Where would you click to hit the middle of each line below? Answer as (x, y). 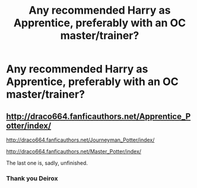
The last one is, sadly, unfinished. (47, 163)
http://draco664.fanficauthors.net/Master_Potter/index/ (74, 151)
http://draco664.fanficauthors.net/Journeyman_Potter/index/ (80, 140)
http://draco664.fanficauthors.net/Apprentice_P (99, 116)
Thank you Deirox (32, 178)
